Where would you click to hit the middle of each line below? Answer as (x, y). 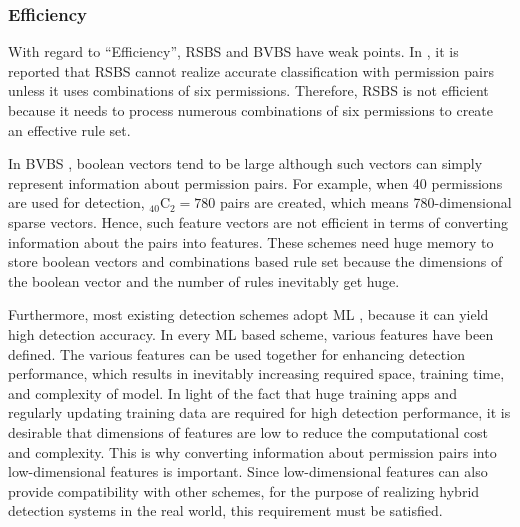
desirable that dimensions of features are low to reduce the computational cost (248, 431)
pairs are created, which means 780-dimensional (366, 202)
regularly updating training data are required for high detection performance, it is (259, 412)
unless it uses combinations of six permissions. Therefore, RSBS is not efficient (248, 90)
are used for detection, (76, 202)
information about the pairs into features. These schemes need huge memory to (251, 241)
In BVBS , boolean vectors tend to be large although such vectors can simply (245, 163)
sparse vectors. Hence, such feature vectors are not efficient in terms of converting (258, 221)
